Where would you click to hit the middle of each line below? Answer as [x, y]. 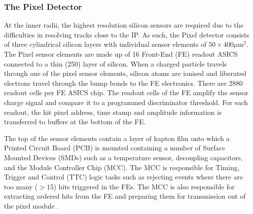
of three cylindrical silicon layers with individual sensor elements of [105, 44]
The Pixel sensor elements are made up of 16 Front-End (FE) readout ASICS [121, 54]
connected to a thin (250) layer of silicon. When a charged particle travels [115, 63]
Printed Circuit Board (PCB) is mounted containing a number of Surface [115, 148]
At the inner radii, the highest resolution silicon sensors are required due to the [124, 25]
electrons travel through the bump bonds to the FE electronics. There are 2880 [124, 83]
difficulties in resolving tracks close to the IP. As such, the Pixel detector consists [127, 34]
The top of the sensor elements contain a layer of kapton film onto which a [117, 138]
